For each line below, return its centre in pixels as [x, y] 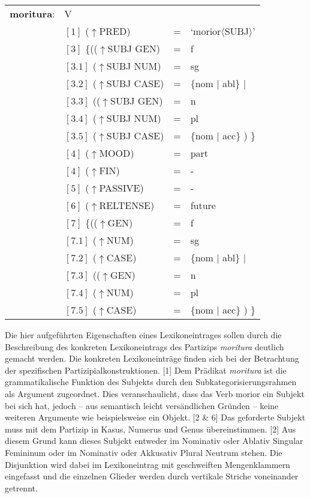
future [203, 205]
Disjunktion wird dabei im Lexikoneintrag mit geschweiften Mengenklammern [148, 464]
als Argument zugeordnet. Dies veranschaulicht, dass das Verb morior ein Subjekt [155, 393]
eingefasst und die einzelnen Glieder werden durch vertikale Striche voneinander [152, 476]
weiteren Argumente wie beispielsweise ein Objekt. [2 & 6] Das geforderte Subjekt [155, 417]
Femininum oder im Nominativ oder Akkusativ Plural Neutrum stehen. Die [144, 452]
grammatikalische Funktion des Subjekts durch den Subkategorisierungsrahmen [151, 382]
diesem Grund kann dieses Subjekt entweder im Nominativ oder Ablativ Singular [154, 441]
